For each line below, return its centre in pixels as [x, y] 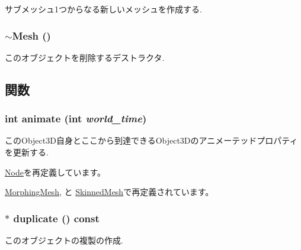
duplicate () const [56, 218]
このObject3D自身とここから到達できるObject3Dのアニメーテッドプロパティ [151, 140]
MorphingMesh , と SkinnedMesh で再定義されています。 [109, 192]
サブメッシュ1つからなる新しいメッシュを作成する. [103, 9]
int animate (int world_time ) [76, 118]
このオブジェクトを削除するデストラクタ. [85, 57]
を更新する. [27, 152]
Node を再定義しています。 [55, 172]
